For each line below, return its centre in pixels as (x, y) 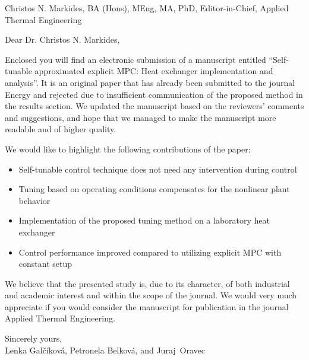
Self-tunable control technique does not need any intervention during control (158, 169)
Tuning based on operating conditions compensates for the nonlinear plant (154, 189)
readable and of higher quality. (61, 129)
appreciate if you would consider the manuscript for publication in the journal (147, 306)
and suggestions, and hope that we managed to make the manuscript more (141, 117)
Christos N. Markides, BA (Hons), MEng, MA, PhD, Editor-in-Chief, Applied (147, 8)
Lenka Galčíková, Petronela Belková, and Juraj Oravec (105, 350)
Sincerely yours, (34, 338)
